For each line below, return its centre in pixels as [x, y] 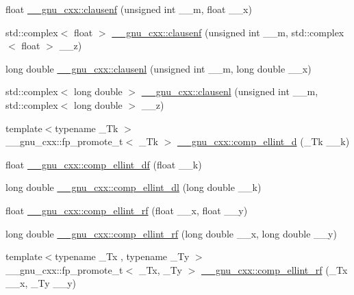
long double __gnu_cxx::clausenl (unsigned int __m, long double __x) [159, 68]
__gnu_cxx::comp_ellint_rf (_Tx [274, 269]
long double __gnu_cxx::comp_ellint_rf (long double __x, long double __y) [171, 233]
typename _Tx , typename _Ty [122, 256]
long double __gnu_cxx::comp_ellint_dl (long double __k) [134, 187]
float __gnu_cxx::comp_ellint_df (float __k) [104, 164]
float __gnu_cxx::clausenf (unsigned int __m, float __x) [129, 9]
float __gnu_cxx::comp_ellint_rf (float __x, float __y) [127, 210]
